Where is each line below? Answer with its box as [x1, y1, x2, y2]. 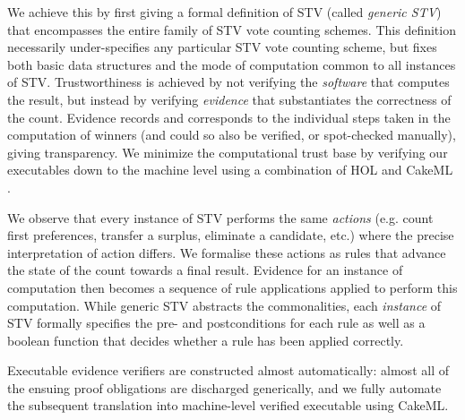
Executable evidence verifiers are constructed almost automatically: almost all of [7, 361, 449, 380]
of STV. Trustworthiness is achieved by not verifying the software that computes [7, 73, 450, 91]
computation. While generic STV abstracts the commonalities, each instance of [7, 296, 442, 314]
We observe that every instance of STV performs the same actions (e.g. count [7, 208, 434, 227]
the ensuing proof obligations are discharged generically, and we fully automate [7, 378, 442, 397]
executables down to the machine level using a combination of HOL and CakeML [7, 160, 453, 179]
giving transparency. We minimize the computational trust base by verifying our [7, 142, 448, 161]
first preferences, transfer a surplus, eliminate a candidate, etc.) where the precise [7, 226, 454, 244]
